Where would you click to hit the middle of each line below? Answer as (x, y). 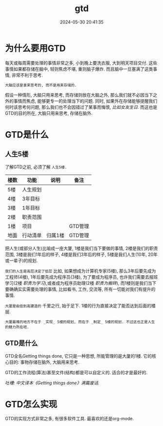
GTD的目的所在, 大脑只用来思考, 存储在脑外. (49, 113)
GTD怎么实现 (31, 404)
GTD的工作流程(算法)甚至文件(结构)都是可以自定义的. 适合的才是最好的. (76, 372)
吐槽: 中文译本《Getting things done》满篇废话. (52, 383)
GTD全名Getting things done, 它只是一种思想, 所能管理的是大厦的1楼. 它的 (79, 356)
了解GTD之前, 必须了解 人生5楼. (36, 167)
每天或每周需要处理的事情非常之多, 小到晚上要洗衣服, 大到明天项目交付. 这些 (81, 63)
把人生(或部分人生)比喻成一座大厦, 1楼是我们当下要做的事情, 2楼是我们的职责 (81, 248)
